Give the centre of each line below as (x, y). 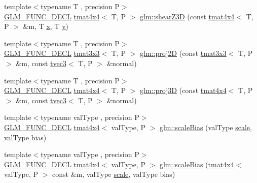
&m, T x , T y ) (46, 26)
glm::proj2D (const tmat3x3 (183, 53)
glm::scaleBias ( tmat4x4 (197, 164)
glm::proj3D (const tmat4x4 (183, 90)
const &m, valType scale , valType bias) (114, 174)
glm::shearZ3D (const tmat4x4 (187, 16)
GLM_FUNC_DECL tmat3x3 (52, 53)
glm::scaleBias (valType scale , (206, 127)
